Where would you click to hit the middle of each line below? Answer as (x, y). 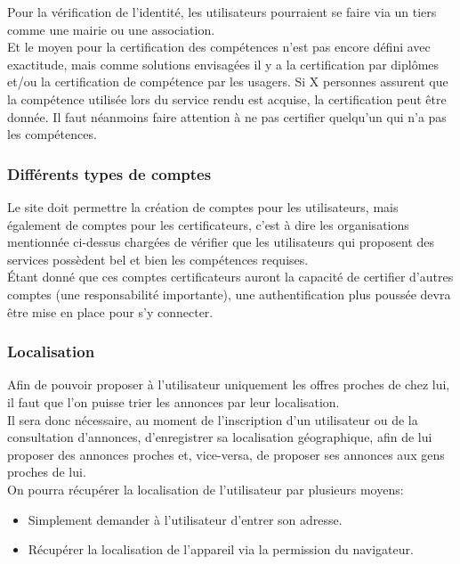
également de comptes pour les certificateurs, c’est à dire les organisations (208, 224)
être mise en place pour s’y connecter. (110, 311)
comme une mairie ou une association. (111, 29)
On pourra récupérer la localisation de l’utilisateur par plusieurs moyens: (206, 489)
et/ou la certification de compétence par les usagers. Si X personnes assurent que (228, 82)
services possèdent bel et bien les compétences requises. (158, 259)
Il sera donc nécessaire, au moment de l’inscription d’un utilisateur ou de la (213, 419)
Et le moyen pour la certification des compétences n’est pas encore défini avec (219, 47)
